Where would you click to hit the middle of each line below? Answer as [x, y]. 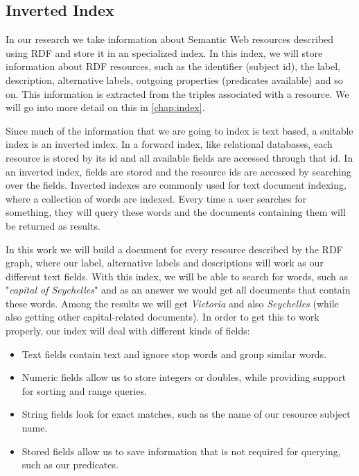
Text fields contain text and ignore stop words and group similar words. [174, 354]
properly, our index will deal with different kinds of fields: [128, 331]
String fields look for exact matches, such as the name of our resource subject [186, 414]
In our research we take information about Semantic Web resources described [170, 39]
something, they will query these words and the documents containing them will [176, 212]
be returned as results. [53, 225]
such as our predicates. [70, 465]
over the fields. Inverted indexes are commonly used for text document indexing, [176, 185]
